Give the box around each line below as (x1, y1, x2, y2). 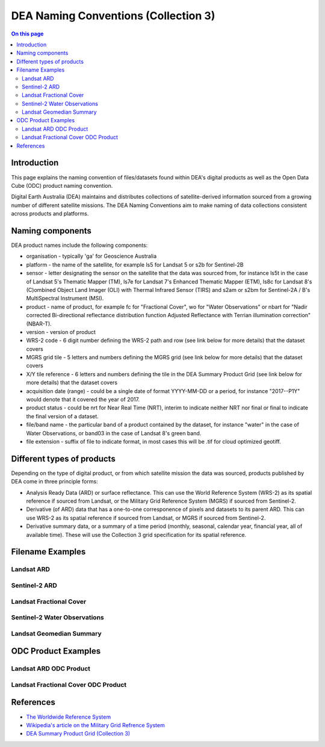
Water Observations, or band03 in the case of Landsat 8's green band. (26, 429, 202, 436)
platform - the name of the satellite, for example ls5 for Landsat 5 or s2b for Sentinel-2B (26, 261, 244, 268)
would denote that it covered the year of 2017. (26, 396, 140, 403)
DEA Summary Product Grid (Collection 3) (26, 730, 131, 737)
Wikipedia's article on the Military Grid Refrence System (26, 721, 165, 728)
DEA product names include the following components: (11, 241, 148, 249)
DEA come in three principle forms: (11, 478, 99, 485)
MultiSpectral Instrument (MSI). (26, 295, 104, 302)
